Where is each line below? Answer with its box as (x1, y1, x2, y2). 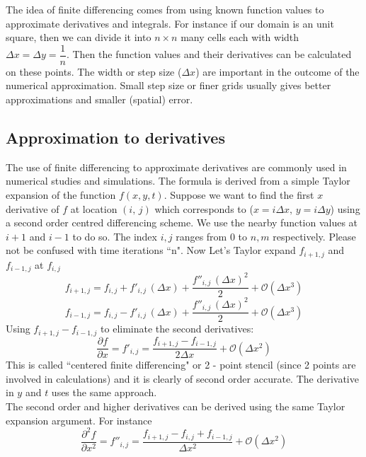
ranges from (176, 228, 227, 243)
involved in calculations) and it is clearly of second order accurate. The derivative (6, 371, 359, 386)
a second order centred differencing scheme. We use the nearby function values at (6, 215, 358, 230)
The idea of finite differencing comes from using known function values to (6, 2, 324, 16)
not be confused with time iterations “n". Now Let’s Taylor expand (6, 243, 296, 258)
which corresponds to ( (154, 201, 253, 216)
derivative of (6, 201, 59, 216)
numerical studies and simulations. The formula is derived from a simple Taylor (6, 173, 350, 188)
